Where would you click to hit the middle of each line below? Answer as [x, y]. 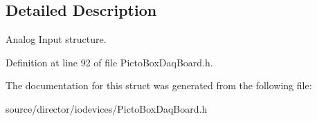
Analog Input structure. [56, 39]
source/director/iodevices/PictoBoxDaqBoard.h [107, 108]
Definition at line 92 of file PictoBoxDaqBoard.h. [109, 62]
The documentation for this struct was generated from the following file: [159, 85]
